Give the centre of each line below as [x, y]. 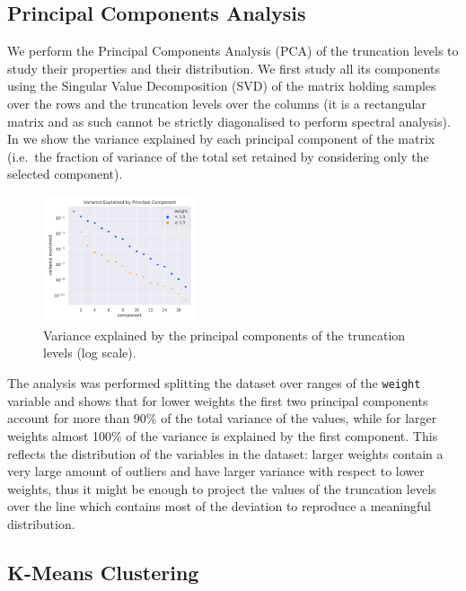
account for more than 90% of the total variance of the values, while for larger [222, 418]
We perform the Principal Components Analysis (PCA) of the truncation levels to [233, 51]
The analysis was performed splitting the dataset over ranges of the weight [214, 383]
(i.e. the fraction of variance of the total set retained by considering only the [218, 156]
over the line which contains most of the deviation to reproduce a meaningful [219, 506]
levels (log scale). [90, 353]
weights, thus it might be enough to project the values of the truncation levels [222, 488]
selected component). [65, 174]
